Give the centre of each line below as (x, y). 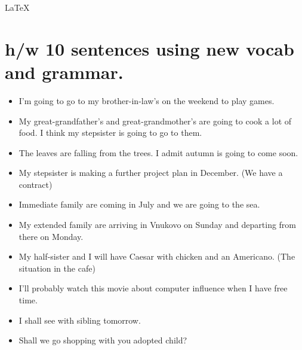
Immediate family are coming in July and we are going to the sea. (139, 204)
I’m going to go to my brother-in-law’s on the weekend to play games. (147, 100)
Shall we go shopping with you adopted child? (103, 340)
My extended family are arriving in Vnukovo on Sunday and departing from (158, 225)
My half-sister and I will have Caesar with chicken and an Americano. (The (157, 256)
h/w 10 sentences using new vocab (150, 48)
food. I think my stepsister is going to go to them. (110, 133)
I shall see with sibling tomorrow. (80, 320)
